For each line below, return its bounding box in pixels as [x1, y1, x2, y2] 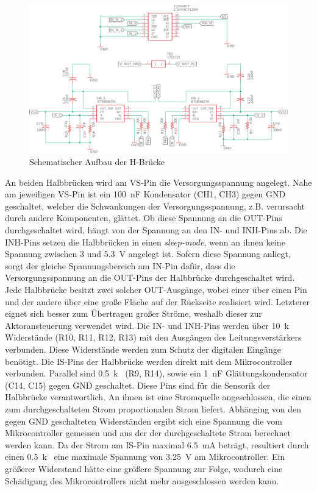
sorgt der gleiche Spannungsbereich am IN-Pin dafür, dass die [5, 259, 235, 272]
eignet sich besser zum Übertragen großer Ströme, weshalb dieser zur [5, 307, 262, 320]
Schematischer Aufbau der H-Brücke [29, 155, 165, 168]
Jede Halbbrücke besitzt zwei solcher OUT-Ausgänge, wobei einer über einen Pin [5, 283, 307, 295]
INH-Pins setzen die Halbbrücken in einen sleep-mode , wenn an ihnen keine [5, 235, 285, 248]
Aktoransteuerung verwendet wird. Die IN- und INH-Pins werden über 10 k [5, 319, 289, 331]
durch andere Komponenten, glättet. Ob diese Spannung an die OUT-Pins [5, 211, 282, 224]
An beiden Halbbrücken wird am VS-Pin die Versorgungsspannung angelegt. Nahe [5, 175, 312, 188]
